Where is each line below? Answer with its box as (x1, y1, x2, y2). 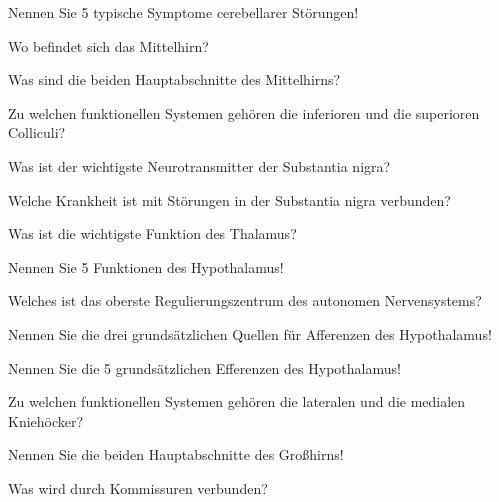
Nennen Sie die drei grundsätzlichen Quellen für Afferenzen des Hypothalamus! (8, 323, 492, 344)
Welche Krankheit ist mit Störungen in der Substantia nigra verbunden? (8, 189, 451, 210)
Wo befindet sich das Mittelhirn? (8, 35, 209, 56)
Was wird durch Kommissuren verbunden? (8, 477, 268, 498)
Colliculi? (8, 122, 66, 143)
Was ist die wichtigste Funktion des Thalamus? (8, 223, 297, 244)
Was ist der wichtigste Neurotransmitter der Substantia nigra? (8, 155, 391, 176)
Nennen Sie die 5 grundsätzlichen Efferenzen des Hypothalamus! (8, 357, 401, 378)
